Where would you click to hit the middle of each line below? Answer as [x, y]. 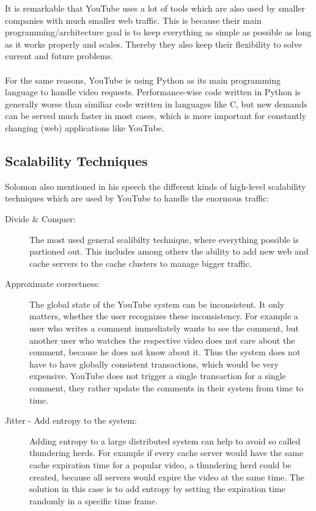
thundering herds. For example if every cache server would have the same [167, 453]
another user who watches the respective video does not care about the [162, 340]
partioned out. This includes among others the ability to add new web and [169, 251]
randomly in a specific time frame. [94, 500]
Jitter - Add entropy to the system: [71, 420]
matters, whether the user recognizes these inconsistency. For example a [164, 316]
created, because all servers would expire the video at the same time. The [167, 477]
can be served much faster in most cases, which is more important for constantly [156, 116]
